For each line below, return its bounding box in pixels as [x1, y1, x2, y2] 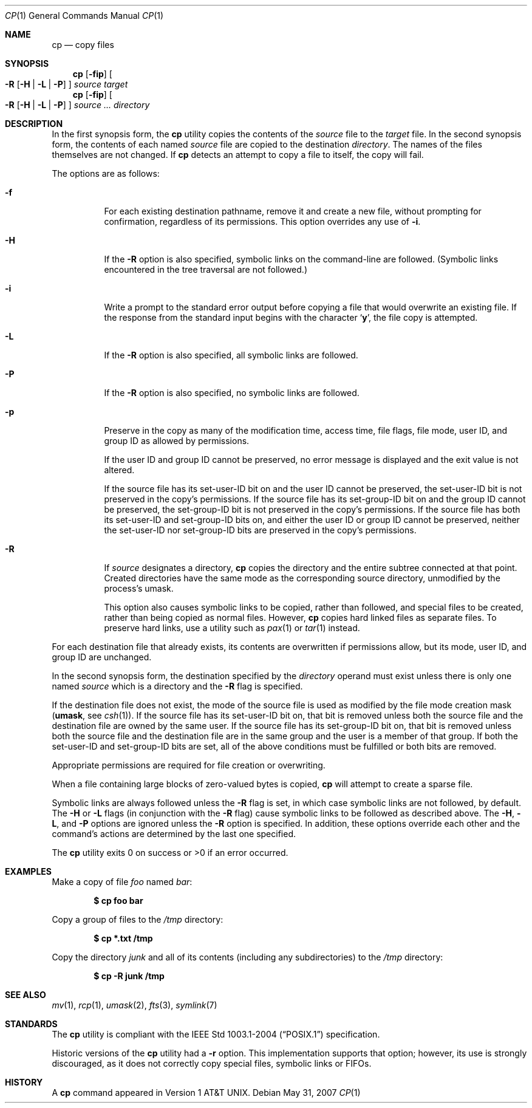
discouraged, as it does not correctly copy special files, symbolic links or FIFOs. [52, 1058, 372, 1069]
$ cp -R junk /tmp [94, 971, 165, 981]
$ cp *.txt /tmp [94, 933, 153, 943]
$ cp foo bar [94, 895, 143, 906]
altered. [104, 465, 135, 475]
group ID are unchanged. [52, 652, 152, 662]
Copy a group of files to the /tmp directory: [52, 914, 223, 925]
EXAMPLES [5, 866, 52, 877]
